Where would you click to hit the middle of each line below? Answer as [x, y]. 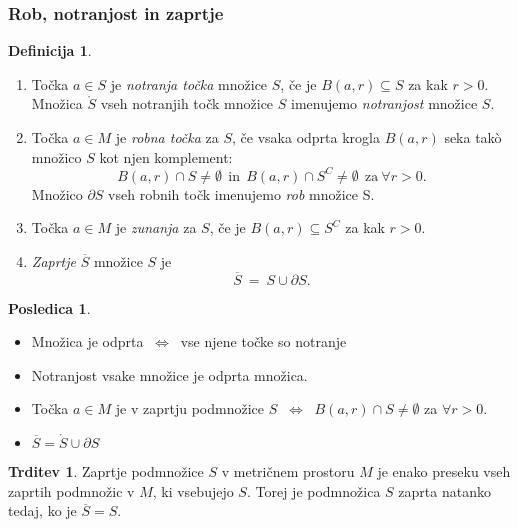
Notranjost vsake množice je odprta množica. [169, 374]
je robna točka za [167, 137]
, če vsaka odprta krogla [306, 137]
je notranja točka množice [189, 83]
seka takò [473, 137]
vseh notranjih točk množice [187, 103]
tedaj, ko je [42, 510]
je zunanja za [156, 227]
